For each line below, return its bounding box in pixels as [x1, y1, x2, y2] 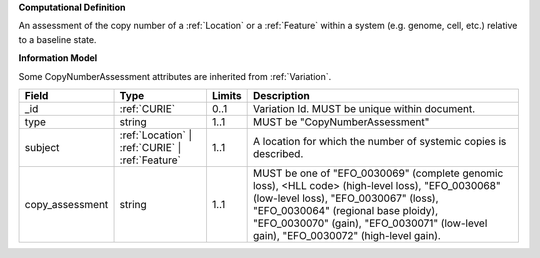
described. [252, 146, 304, 160]
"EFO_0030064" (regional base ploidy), [252, 203, 439, 217]
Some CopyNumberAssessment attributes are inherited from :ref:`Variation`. [18, 70, 332, 82]
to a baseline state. [18, 33, 97, 45]
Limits [211, 88, 242, 102]
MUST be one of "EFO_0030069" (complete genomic [252, 166, 504, 180]
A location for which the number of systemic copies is [252, 134, 507, 148]
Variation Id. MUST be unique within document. [252, 101, 476, 115]
